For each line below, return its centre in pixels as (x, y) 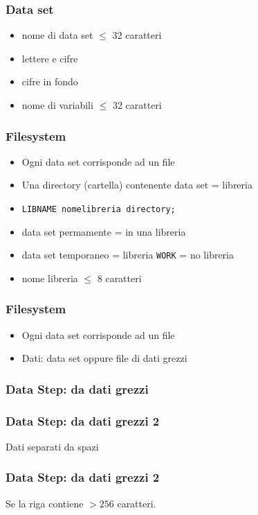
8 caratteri (119, 278)
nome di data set (57, 35)
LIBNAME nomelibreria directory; (99, 209)
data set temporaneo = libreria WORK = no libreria (128, 255)
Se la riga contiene (45, 503)
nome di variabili (57, 105)
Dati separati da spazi (52, 446)
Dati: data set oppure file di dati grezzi (104, 358)
